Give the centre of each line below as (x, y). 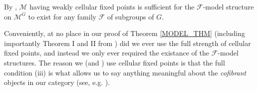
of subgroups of (130, 16)
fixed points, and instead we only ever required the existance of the (107, 53)
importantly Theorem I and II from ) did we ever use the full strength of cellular (128, 43)
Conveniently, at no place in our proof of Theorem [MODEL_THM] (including (125, 33)
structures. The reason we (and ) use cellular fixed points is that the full (115, 62)
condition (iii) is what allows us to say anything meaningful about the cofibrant (125, 72)
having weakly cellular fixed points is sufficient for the (112, 6)
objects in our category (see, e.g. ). (57, 82)
